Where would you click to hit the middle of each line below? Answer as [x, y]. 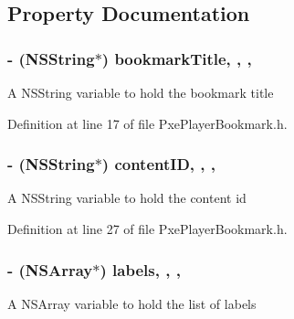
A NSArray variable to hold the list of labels [132, 303]
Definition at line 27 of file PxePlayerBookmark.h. [147, 229]
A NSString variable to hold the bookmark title [141, 92]
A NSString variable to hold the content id [127, 198]
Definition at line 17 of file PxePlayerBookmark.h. [147, 123]
